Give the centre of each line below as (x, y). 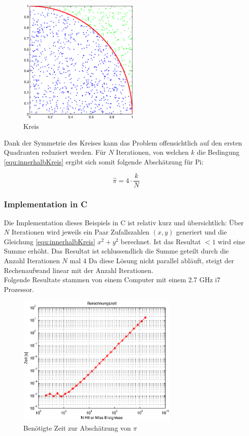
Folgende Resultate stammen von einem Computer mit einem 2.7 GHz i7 (112, 280)
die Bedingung (218, 152)
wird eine (231, 241)
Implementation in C (46, 204)
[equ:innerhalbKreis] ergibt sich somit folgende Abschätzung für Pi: (104, 161)
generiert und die (201, 232)
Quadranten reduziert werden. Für (55, 152)
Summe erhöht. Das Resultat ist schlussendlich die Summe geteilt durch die (116, 251)
